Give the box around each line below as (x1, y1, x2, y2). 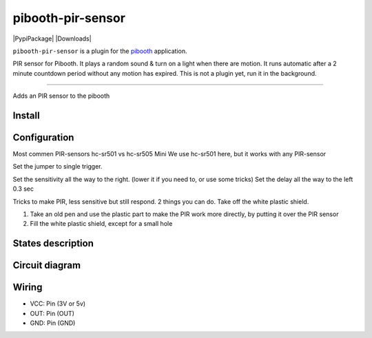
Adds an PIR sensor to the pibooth (12, 92, 110, 100)
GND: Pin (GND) (30, 319, 76, 327)
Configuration (12, 131, 74, 143)
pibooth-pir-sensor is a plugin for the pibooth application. (12, 47, 187, 55)
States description (12, 237, 94, 249)
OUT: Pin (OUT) (30, 309, 75, 317)
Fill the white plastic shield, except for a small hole (30, 220, 173, 228)
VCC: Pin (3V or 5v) (30, 299, 86, 308)
